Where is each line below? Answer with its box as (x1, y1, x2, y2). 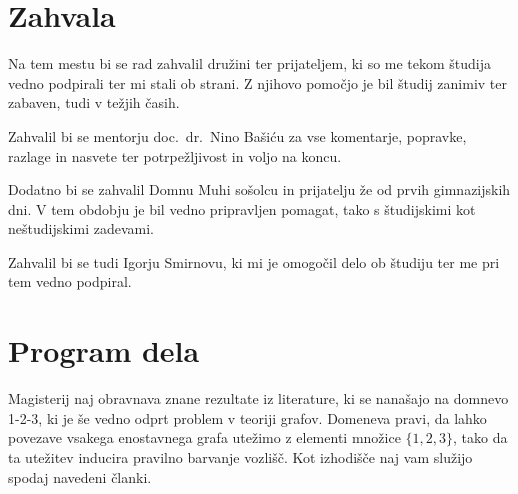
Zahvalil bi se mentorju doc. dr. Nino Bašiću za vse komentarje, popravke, (8, 125, 467, 146)
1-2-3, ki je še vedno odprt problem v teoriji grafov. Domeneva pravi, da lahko (8, 407, 487, 428)
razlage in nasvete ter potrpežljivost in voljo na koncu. (8, 145, 342, 166)
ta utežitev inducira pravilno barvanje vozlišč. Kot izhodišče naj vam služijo (8, 446, 473, 467)
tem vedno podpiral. (8, 271, 132, 292)
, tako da (453, 427, 508, 448)
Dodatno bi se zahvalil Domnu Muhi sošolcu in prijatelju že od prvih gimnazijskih (8, 179, 511, 200)
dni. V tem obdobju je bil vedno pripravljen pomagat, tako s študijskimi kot (8, 198, 476, 219)
